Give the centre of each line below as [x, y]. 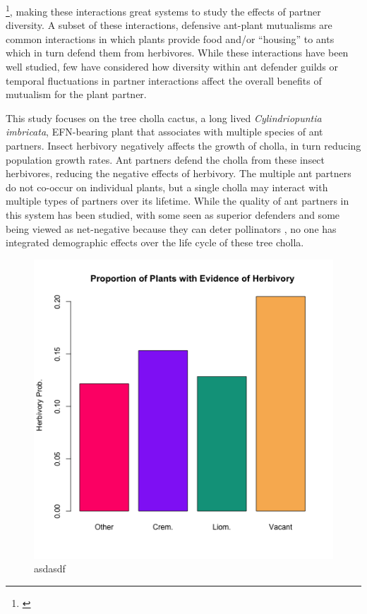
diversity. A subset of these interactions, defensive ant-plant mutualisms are [169, 25]
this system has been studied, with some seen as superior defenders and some [173, 214]
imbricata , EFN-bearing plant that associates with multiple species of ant [164, 132]
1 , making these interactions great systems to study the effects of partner [163, 10]
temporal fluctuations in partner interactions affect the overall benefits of [164, 80]
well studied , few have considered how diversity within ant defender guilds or [172, 67]
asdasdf [50, 568]
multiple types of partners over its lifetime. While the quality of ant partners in [178, 201]
